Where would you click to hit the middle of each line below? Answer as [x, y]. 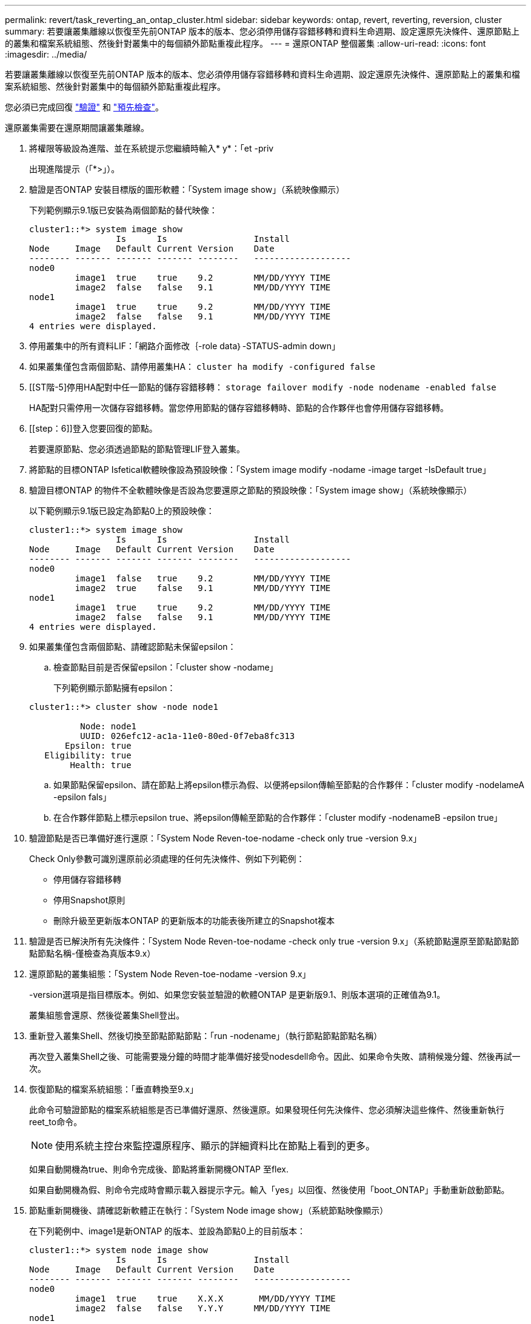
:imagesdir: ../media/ [46, 54]
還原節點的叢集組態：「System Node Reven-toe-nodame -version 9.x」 [170, 974]
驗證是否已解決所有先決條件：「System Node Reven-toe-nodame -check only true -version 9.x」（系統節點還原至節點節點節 [274, 941]
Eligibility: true [88, 755]
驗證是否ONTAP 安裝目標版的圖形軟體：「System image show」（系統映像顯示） [187, 189]
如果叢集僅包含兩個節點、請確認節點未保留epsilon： [133, 647]
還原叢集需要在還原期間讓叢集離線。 [77, 128]
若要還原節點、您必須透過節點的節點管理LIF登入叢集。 [137, 449]
